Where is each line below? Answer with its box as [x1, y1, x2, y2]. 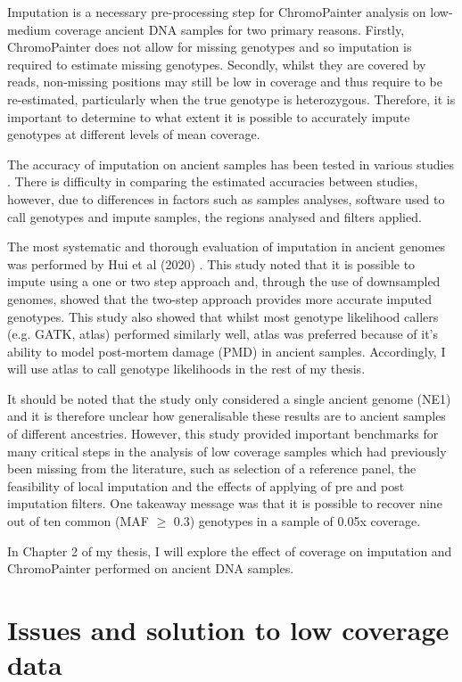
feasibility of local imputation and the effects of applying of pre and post [7, 476, 405, 495]
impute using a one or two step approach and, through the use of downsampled [7, 272, 441, 291]
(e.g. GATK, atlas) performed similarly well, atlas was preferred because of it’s [7, 325, 438, 343]
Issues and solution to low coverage [7, 612, 450, 647]
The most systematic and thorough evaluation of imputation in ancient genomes [7, 237, 446, 256]
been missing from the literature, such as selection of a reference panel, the [7, 459, 417, 478]
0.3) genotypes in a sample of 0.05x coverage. [173, 512, 421, 530]
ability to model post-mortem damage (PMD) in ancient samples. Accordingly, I [7, 341, 446, 360]
